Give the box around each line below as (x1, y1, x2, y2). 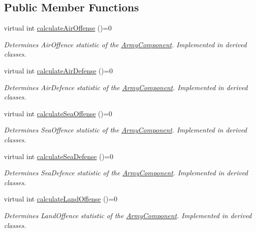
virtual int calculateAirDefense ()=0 (4, 65, 113, 75)
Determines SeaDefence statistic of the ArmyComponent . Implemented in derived (4, 167, 248, 178)
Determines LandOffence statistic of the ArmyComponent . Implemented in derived (4, 210, 252, 220)
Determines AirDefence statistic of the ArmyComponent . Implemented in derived (4, 82, 248, 92)
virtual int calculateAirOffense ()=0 (4, 23, 112, 33)
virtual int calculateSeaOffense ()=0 (4, 108, 112, 118)
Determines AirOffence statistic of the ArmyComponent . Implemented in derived (4, 39, 247, 49)
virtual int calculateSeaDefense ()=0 (4, 151, 113, 161)
